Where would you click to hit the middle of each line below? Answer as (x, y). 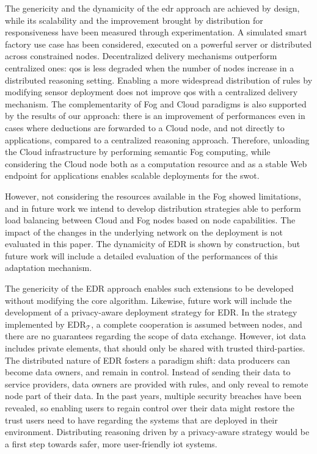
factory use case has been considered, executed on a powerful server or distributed (158, 44)
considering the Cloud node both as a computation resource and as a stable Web (156, 163)
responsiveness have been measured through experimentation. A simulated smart (156, 32)
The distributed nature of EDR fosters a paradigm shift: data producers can (148, 360)
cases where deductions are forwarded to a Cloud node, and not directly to (145, 127)
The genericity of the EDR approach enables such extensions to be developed (149, 288)
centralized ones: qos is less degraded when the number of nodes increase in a (150, 67)
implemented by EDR (46, 324)
